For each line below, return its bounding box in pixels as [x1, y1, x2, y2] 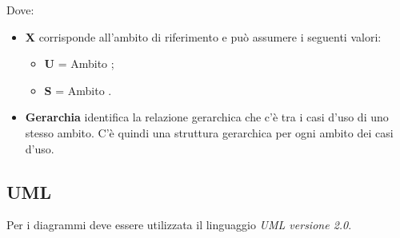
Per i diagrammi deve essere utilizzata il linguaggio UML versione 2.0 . [6, 216, 352, 233]
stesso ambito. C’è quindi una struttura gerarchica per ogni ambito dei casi [25, 124, 394, 141]
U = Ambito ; [44, 55, 114, 72]
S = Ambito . [44, 81, 112, 98]
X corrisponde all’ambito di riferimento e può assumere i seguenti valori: [25, 28, 382, 45]
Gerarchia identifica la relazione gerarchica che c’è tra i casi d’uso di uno [25, 109, 389, 125]
